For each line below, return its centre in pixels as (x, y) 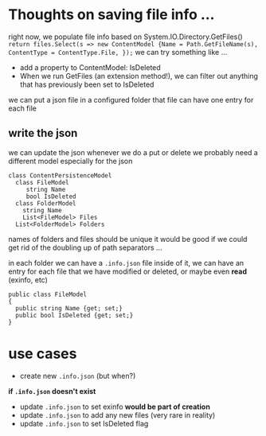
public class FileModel (48, 294)
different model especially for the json (70, 161)
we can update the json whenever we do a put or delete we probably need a (133, 152)
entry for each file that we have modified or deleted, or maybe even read (127, 271)
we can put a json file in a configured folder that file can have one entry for (131, 99)
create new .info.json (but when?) (78, 376)
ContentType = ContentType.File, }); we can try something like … (118, 52)
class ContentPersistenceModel (60, 175)
